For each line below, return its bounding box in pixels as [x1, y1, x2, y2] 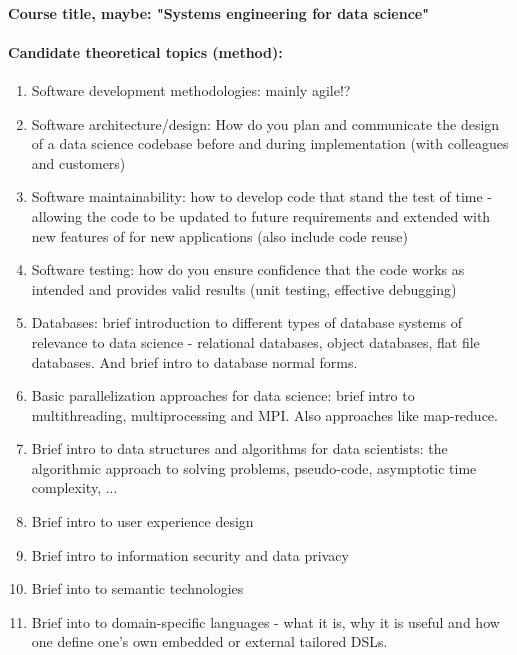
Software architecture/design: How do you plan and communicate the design [31, 113, 500, 134]
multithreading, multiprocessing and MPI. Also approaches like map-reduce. [31, 404, 498, 425]
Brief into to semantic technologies [31, 578, 244, 599]
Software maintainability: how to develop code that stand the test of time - [31, 186, 493, 207]
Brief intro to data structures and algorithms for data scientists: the [31, 438, 448, 459]
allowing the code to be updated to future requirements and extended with [31, 205, 491, 226]
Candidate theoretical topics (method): [8, 41, 283, 62]
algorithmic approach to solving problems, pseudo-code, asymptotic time [31, 457, 477, 478]
